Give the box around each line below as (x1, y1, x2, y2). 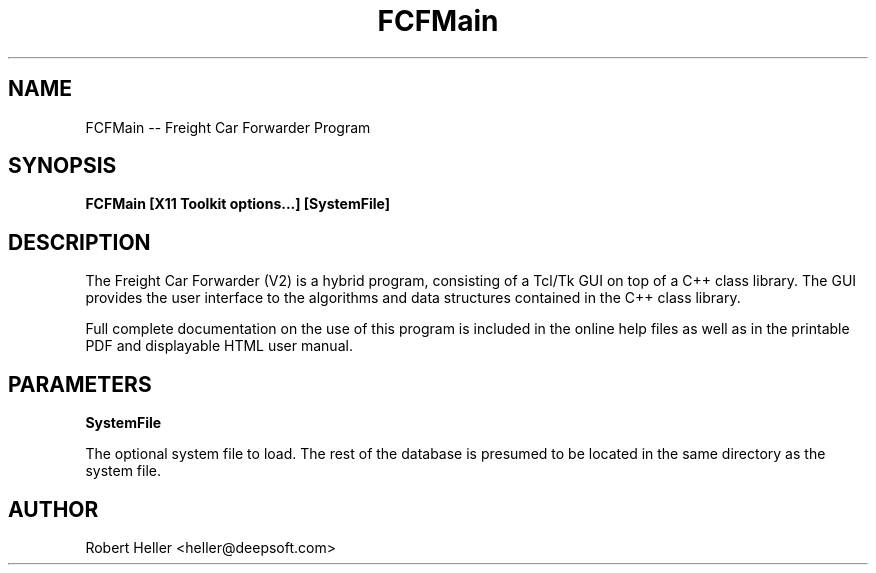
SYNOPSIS (8, 153, 117, 179)
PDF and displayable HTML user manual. (85, 337, 353, 355)
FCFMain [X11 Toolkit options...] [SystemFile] (85, 195, 390, 213)
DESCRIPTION (8, 229, 151, 255)
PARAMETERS (8, 371, 152, 397)
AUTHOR (8, 496, 99, 522)
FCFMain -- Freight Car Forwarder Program (85, 118, 371, 136)
